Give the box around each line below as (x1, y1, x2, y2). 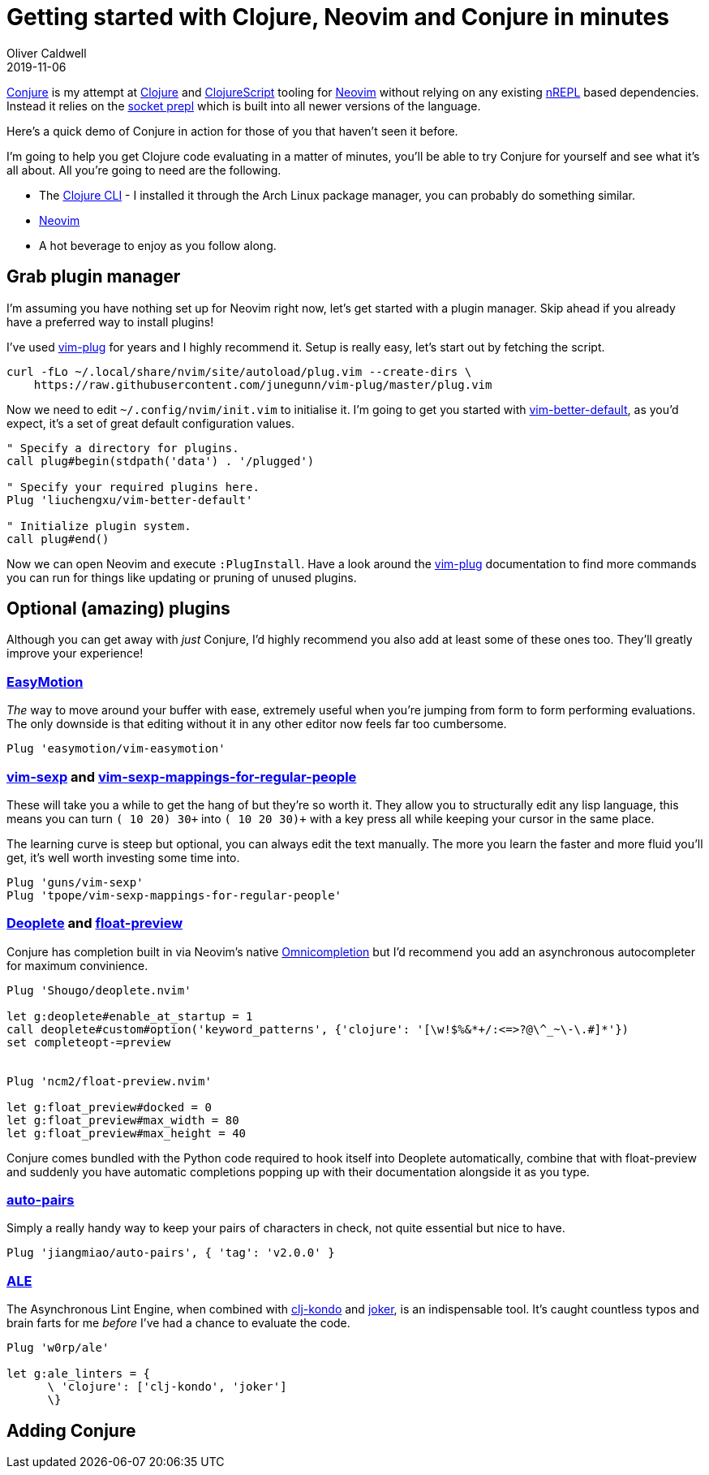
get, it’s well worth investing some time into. (6, 850, 240, 865)
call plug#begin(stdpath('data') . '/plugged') (6, 454, 315, 468)
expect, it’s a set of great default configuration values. (6, 416, 295, 430)
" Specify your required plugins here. (6, 480, 260, 494)
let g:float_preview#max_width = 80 (6, 1113, 239, 1127)
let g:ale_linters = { (6, 1367, 151, 1381)
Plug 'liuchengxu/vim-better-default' (6, 493, 253, 507)
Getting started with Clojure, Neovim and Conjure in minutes (6, 3, 669, 31)
